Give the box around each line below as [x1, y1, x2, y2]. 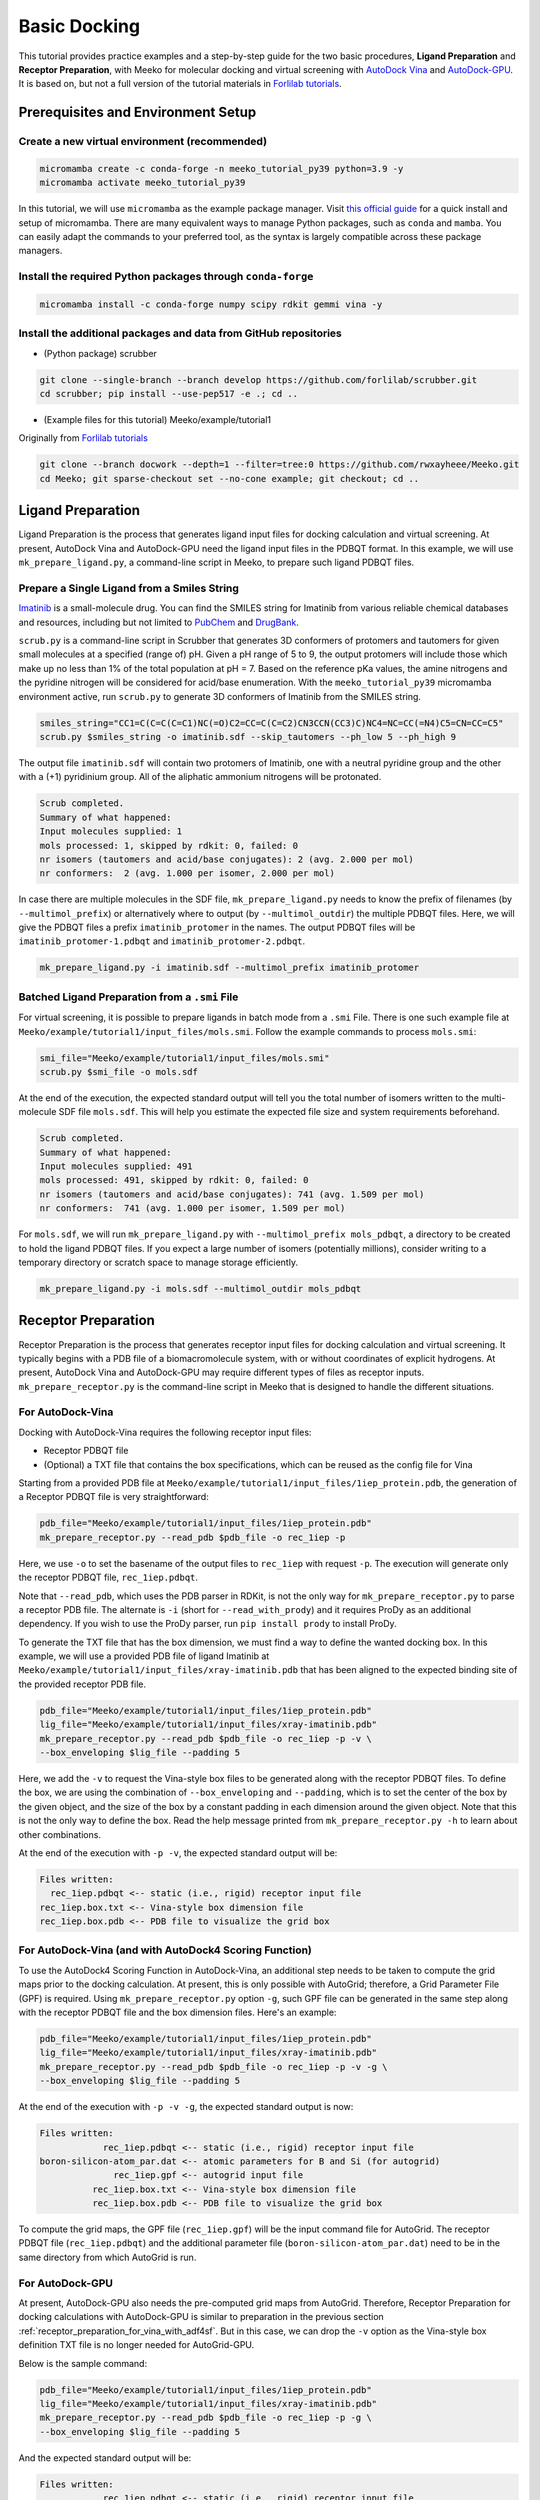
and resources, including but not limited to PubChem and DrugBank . [18, 616, 300, 628]
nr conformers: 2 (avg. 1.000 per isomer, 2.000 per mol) [39, 868, 335, 879]
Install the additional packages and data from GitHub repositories [18, 326, 342, 340]
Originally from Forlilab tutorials [18, 432, 149, 444]
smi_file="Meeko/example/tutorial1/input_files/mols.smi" [39, 1052, 330, 1064]
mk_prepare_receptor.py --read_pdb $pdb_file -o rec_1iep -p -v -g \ [39, 2061, 388, 2072]
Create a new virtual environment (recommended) [18, 135, 268, 149]
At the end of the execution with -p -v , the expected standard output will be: [18, 1846, 338, 1859]
